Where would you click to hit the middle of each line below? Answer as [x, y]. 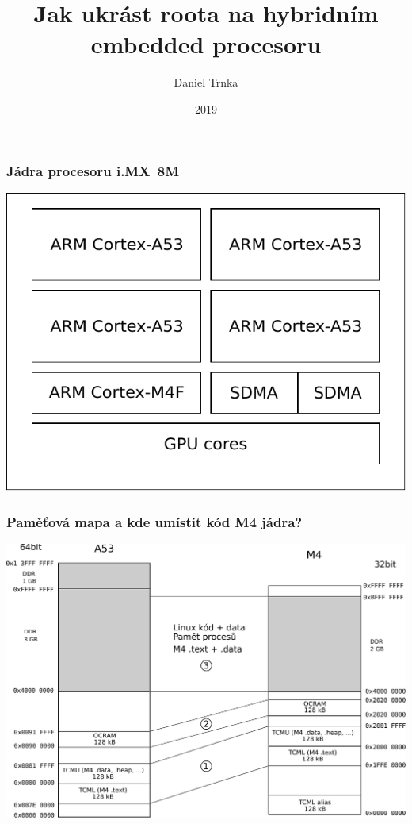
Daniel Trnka [206, 82]
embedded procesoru [206, 44]
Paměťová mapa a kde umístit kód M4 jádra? [154, 521]
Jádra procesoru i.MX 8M [93, 170]
